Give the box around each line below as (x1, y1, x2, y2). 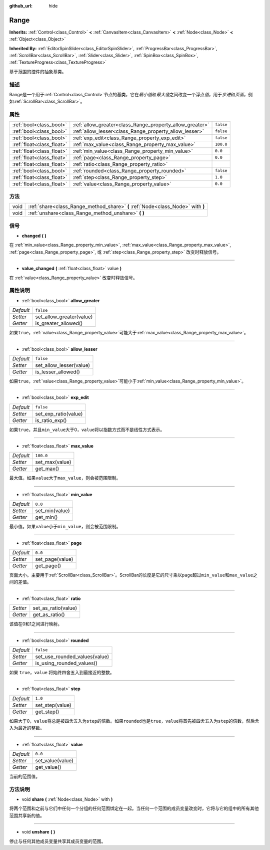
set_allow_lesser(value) (35, 361, 90, 368)
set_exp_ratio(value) (35, 410, 83, 417)
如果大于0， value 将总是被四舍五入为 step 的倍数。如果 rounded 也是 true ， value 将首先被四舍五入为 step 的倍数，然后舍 (9, 718, 259, 724)
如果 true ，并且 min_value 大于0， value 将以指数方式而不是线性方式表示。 (9, 427, 165, 433)
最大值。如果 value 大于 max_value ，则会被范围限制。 (9, 475, 121, 481)
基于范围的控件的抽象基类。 (9, 68, 66, 75)
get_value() (35, 763, 61, 770)
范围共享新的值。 (9, 812, 44, 818)
